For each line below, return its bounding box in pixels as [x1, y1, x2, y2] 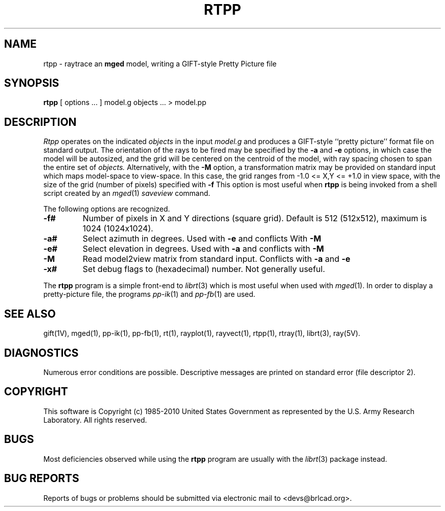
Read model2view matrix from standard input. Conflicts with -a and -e [82, 254, 351, 264]
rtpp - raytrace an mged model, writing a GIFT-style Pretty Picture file [43, 59, 277, 68]
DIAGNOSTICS [4, 346, 79, 359]
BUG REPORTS [4, 472, 79, 485]
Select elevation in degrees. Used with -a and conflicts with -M [82, 244, 324, 254]
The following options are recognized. [43, 205, 170, 214]
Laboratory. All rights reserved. [43, 415, 147, 424]
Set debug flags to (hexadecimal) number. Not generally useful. [82, 264, 325, 275]
